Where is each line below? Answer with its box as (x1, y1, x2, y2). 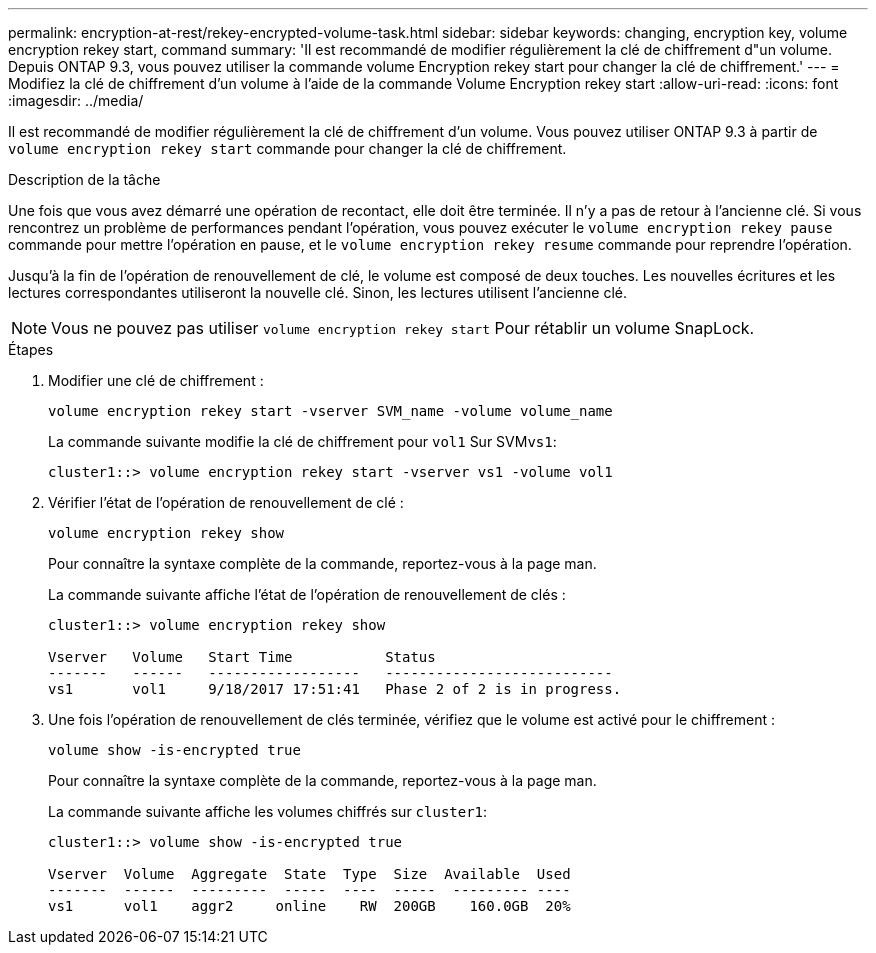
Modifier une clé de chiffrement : (48, 372, 264, 389)
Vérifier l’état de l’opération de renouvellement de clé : (48, 494, 404, 511)
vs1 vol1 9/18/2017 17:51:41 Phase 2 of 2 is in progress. (48, 681, 622, 697)
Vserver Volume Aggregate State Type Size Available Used (48, 866, 571, 882)
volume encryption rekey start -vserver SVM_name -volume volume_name (48, 403, 613, 419)
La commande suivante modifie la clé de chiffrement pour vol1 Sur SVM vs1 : (48, 433, 557, 450)
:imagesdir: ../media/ (8, 92, 144, 109)
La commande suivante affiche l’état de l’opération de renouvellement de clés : (48, 586, 566, 603)
